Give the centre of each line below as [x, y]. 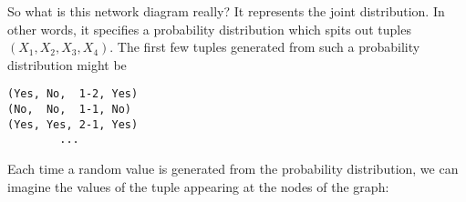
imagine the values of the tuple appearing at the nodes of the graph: [198, 186]
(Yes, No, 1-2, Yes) [73, 94]
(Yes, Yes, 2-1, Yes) [73, 124]
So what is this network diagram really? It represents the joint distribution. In [226, 11]
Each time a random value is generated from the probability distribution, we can [233, 168]
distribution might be [67, 64]
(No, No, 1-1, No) [70, 110]
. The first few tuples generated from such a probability [265, 47]
